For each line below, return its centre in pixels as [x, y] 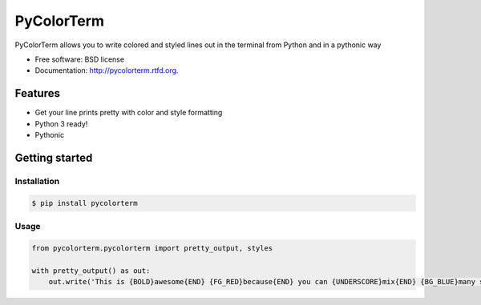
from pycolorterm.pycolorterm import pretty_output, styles [152, 248]
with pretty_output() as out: [91, 271]
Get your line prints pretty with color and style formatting [129, 113]
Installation [37, 181]
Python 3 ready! [61, 123]
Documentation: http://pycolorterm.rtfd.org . [107, 70]
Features [37, 93]
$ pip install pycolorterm [85, 203]
